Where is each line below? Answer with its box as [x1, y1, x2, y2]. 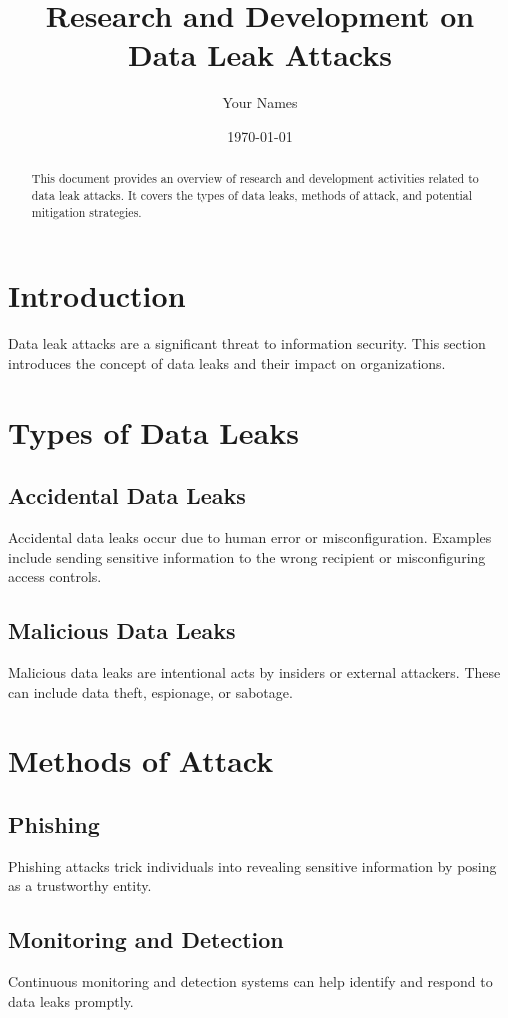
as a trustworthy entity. [8, 875, 152, 896]
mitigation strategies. [31, 203, 142, 220]
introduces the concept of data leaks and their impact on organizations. [8, 352, 446, 373]
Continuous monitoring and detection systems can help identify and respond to [8, 971, 493, 992]
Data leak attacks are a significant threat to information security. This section [8, 333, 486, 354]
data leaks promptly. [8, 990, 134, 1011]
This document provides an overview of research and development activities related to [31, 170, 479, 187]
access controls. [8, 566, 102, 587]
